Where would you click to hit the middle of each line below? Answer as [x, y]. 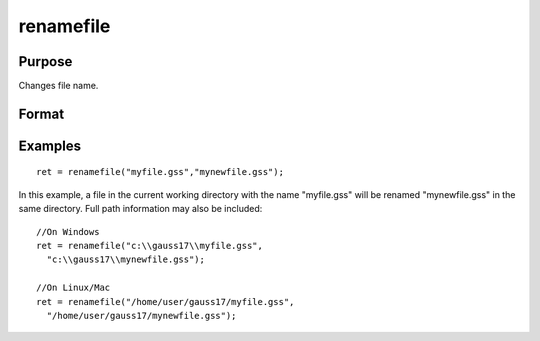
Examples [50, 145]
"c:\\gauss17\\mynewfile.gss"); [125, 259]
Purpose [45, 61]
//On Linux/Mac [73, 288]
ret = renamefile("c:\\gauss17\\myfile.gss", [150, 246]
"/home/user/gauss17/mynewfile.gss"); [141, 315]
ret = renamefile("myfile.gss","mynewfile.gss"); [160, 172]
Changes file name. [58, 86]
